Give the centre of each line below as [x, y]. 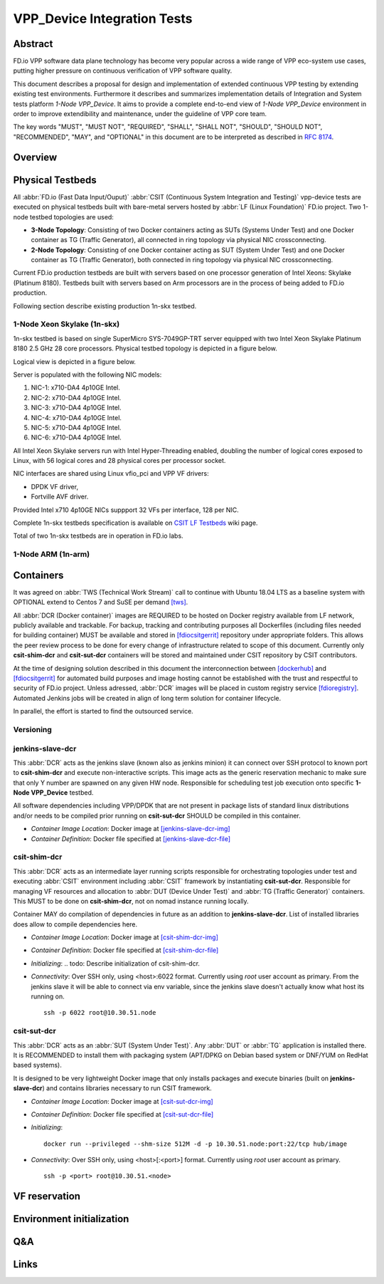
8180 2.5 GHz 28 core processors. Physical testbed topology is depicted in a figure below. [145, 348]
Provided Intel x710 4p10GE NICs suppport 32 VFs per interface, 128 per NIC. [126, 510]
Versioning [33, 729]
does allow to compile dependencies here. [75, 924]
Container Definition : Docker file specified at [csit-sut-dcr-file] [122, 1114]
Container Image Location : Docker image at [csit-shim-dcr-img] [124, 937]
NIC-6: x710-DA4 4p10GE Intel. [76, 437]
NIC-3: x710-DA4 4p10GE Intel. [76, 408]
